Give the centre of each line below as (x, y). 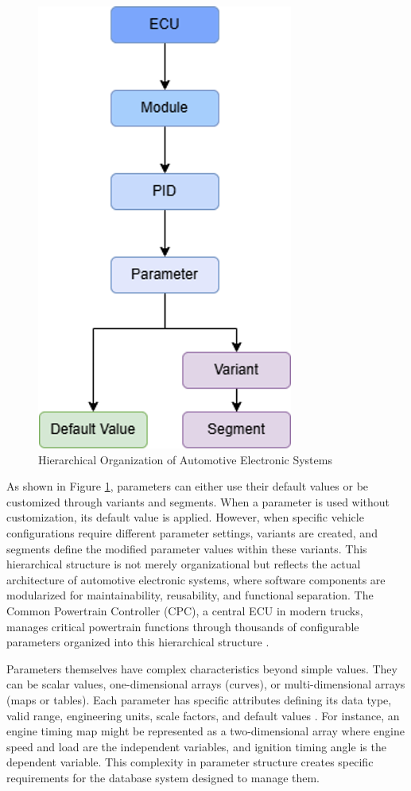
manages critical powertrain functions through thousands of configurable (183, 626)
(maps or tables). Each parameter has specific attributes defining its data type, (199, 699)
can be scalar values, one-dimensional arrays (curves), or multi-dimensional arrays (206, 684)
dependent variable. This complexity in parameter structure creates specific (190, 762)
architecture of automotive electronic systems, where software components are (196, 579)
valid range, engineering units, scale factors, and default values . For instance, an (203, 715)
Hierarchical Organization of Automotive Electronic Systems (185, 459)
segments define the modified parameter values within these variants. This (187, 548)
